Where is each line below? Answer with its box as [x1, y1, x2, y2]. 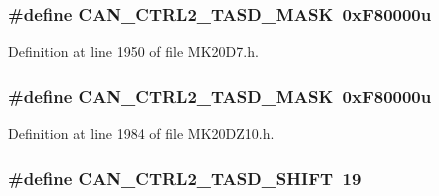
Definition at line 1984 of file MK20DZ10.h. [8, 123, 275, 144]
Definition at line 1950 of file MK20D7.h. [8, 41, 259, 62]
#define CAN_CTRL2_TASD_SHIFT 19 [8, 165, 362, 190]
